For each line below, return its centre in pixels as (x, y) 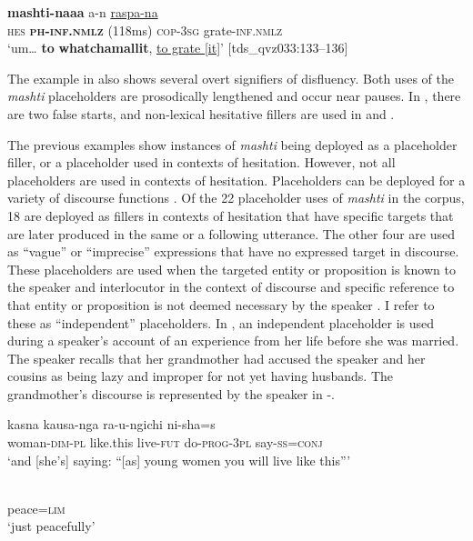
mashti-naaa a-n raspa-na (83, 12)
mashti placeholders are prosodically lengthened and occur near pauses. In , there (234, 96)
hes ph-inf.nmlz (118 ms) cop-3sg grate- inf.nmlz (145, 30)
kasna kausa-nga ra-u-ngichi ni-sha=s (111, 424)
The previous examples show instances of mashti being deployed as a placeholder (232, 144)
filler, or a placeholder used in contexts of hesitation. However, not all (201, 162)
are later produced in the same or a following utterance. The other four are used (231, 233)
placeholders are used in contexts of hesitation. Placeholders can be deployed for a (236, 180)
